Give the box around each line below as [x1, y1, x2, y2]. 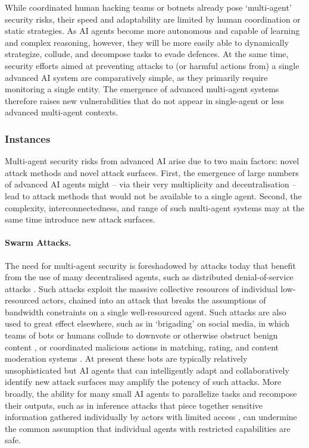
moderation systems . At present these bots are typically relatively [5, 352, 248, 365]
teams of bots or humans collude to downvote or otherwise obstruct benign [5, 329, 278, 342]
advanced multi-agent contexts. [5, 106, 118, 118]
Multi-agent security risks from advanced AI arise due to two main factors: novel [5, 155, 299, 167]
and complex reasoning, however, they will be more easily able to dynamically [5, 36, 289, 48]
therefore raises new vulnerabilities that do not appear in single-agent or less [5, 94, 284, 106]
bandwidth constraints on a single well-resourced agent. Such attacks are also [5, 305, 286, 318]
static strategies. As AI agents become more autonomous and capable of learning [5, 24, 300, 37]
